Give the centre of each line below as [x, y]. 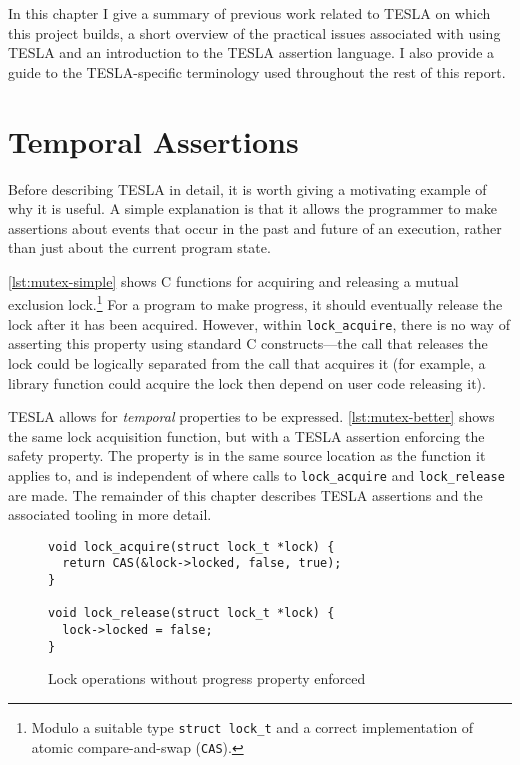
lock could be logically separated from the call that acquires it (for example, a [247, 362]
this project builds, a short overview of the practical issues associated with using [254, 32]
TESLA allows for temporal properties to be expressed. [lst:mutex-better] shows [251, 416]
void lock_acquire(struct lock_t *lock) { [191, 546]
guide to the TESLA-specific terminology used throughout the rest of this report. [257, 71]
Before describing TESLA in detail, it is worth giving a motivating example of [247, 188]
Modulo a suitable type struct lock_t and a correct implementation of [252, 726]
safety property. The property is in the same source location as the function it [247, 455]
